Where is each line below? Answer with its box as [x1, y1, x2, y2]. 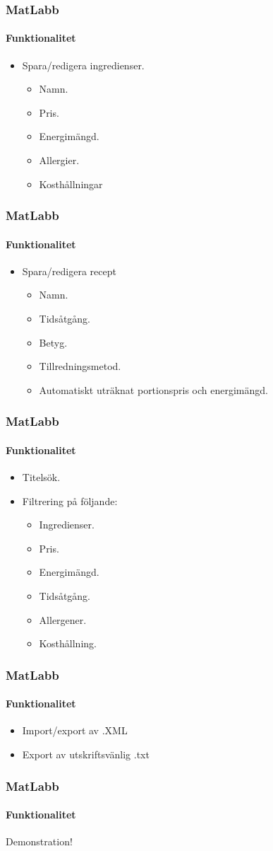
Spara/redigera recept [22, 263, 116, 278]
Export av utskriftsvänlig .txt [22, 747, 150, 762]
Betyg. [39, 335, 68, 349]
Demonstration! [6, 834, 73, 849]
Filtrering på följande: [22, 493, 118, 508]
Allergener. [39, 612, 87, 627]
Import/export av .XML [22, 723, 128, 738]
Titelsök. [22, 470, 61, 485]
